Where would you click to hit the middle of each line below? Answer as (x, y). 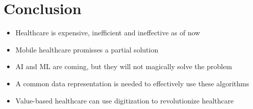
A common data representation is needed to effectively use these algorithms (132, 83)
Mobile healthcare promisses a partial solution (87, 49)
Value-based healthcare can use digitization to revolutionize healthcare (124, 100)
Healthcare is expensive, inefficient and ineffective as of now (108, 33)
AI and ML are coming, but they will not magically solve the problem (124, 66)
